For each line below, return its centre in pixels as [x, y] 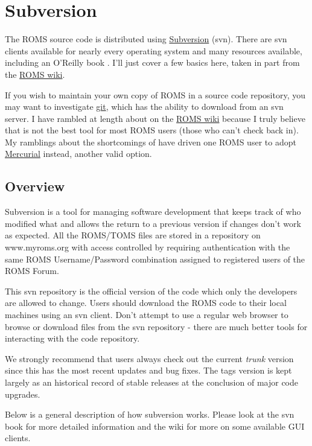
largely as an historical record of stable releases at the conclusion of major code [151, 382]
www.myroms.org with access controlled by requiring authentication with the [148, 247]
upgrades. [23, 394]
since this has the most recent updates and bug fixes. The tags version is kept [148, 370]
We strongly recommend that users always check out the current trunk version [149, 358]
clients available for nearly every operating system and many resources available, [154, 50]
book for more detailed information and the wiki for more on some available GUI [155, 426]
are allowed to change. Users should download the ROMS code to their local [146, 303]
